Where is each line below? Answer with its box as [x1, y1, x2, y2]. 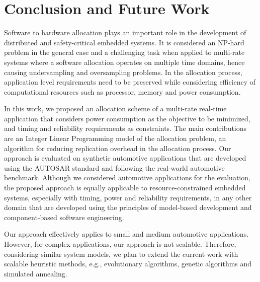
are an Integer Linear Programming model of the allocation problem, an [4, 133, 226, 144]
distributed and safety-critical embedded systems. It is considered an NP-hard [4, 37, 244, 47]
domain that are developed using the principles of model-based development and [4, 202, 252, 213]
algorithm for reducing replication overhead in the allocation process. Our [4, 143, 231, 153]
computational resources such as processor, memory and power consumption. [4, 86, 241, 97]
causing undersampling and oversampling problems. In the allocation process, [4, 66, 242, 77]
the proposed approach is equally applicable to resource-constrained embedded [4, 182, 246, 193]
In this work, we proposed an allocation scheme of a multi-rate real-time [4, 103, 227, 114]
